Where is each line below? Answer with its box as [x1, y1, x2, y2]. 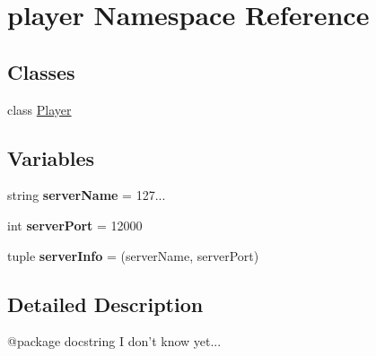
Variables [7, 143, 95, 171]
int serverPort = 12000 [7, 215, 143, 234]
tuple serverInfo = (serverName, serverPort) [7, 246, 259, 265]
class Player [7, 100, 72, 118]
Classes [7, 57, 75, 85]
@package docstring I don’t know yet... [7, 332, 222, 351]
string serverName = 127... [7, 186, 166, 204]
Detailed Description [7, 290, 204, 317]
